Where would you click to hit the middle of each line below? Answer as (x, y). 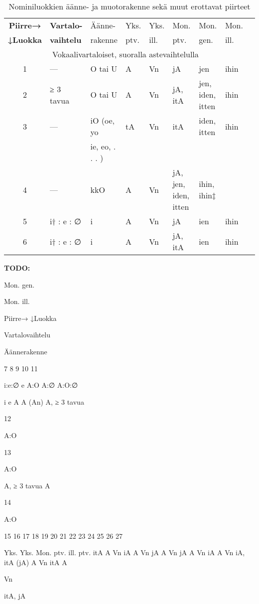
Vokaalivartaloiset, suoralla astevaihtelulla (126, 54)
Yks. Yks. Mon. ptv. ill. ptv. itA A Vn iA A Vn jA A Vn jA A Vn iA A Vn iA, (125, 552)
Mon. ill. (17, 301)
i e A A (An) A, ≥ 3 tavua (44, 401)
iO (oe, (102, 120)
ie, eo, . (103, 146)
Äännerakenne (26, 351)
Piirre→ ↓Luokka (30, 318)
